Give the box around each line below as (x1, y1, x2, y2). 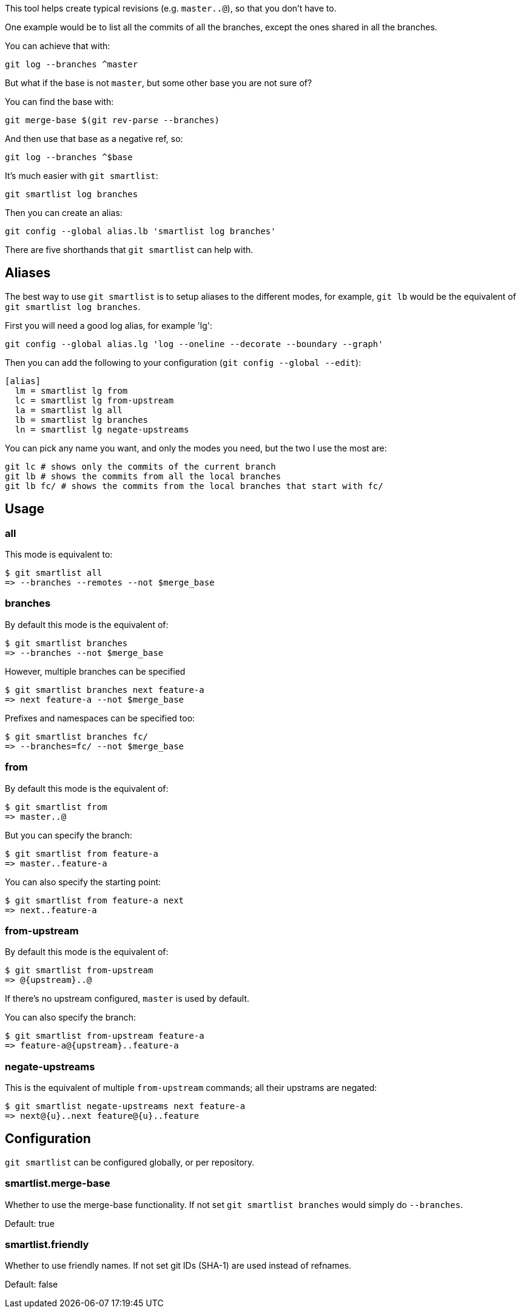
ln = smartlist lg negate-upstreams (15, 424, 189, 434)
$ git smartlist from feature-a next (5, 895, 184, 905)
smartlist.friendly (5, 1238, 89, 1251)
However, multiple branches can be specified (5, 666, 186, 677)
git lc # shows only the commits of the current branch (5, 461, 276, 471)
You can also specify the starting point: (5, 876, 161, 887)
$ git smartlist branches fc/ (5, 731, 149, 741)
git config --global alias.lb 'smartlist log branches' (5, 226, 276, 236)
